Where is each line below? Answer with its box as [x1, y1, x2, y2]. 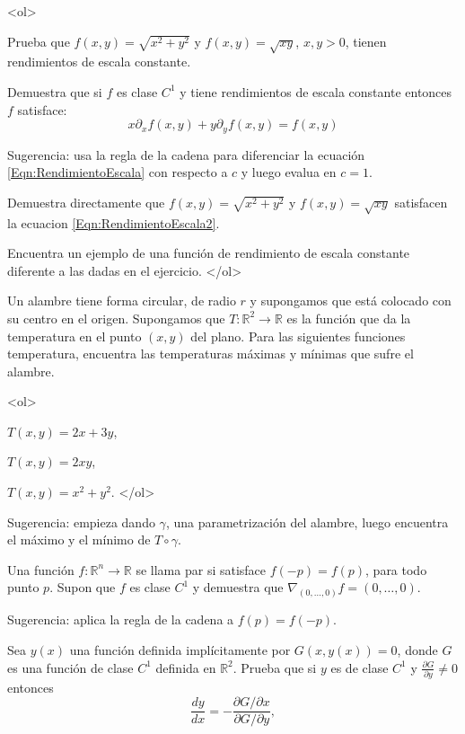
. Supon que [49, 578, 116, 597]
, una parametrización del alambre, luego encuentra [165, 512, 449, 531]
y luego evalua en [241, 163, 337, 181]
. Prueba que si [232, 658, 317, 677]
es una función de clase [7, 658, 134, 677]
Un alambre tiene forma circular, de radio [7, 291, 236, 310]
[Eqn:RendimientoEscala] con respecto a [7, 163, 228, 181]
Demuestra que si [7, 82, 102, 101]
